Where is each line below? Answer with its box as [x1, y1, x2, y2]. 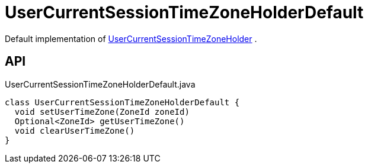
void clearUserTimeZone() [14, 125, 135, 135]
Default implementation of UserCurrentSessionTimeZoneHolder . [5, 33, 257, 44]
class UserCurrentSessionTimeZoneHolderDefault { [5, 97, 240, 107]
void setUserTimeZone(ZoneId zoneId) [14, 106, 190, 117]
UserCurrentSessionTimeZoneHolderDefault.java [5, 79, 196, 89]
